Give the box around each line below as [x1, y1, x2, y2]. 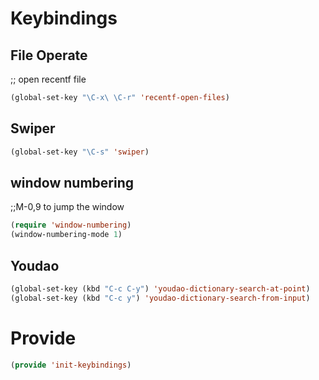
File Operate [10, 47, 88, 64]
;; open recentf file [10, 73, 87, 85]
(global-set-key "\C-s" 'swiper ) [10, 147, 150, 157]
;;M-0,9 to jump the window [10, 201, 125, 213]
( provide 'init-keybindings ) [10, 360, 132, 370]
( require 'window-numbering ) [10, 220, 132, 231]
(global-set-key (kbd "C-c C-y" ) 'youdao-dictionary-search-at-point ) [10, 283, 311, 294]
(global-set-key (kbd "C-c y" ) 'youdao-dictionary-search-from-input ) [10, 293, 311, 303]
